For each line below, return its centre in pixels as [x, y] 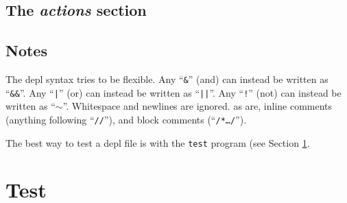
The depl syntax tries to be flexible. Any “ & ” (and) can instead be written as [167, 79]
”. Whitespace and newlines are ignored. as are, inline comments [198, 106]
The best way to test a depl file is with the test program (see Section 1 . [158, 142]
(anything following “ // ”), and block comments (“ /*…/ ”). [126, 119]
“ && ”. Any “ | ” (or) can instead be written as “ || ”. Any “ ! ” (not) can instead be [173, 92]
